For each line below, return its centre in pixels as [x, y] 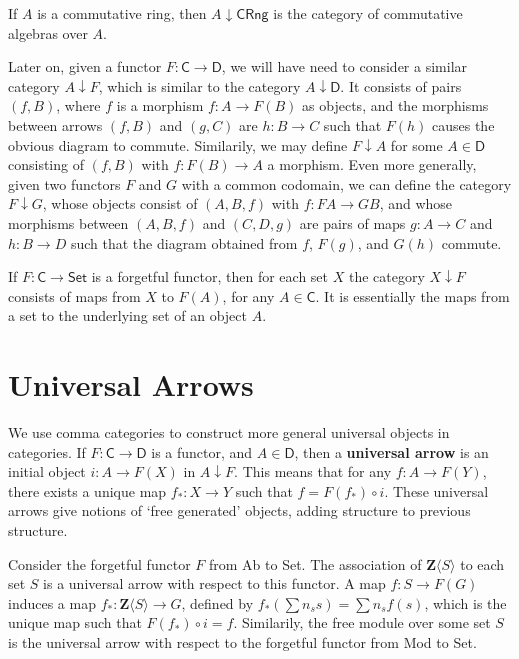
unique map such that [75, 622]
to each [482, 563]
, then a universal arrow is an [391, 451]
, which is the [465, 602]
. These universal [436, 490]
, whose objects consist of [120, 203]
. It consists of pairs [401, 85]
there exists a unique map [87, 490]
